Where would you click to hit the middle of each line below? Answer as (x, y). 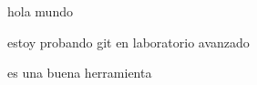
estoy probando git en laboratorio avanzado (128, 42)
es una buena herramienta (80, 73)
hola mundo (40, 11)
